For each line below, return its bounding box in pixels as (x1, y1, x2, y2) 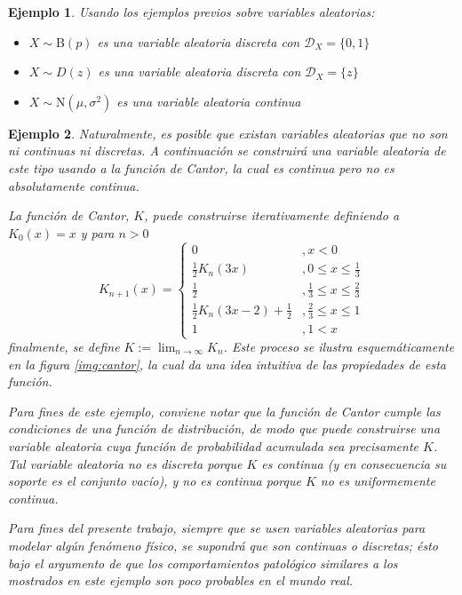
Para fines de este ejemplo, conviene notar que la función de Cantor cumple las (8, 401, 441, 420)
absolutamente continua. (8, 176, 139, 194)
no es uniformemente (320, 472, 435, 490)
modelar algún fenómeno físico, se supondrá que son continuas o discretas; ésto (8, 535, 438, 554)
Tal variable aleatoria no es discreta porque (8, 454, 243, 472)
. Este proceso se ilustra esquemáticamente (223, 337, 455, 356)
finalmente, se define (8, 337, 120, 356)
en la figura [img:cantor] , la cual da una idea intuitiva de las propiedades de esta (8, 354, 446, 373)
